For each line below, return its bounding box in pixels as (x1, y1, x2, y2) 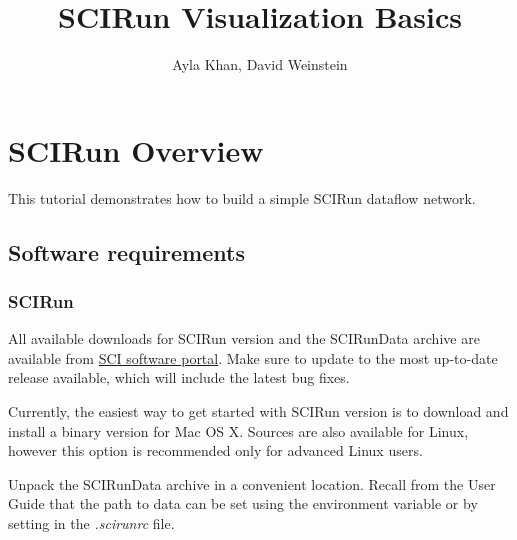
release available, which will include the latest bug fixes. (8, 367, 350, 388)
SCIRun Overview (8, 129, 264, 170)
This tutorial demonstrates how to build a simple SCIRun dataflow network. (8, 187, 476, 208)
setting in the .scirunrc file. (8, 513, 175, 533)
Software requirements (8, 236, 245, 267)
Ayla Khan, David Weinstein (172, 54, 348, 75)
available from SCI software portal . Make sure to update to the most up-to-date (8, 347, 498, 368)
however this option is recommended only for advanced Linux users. (8, 440, 423, 461)
